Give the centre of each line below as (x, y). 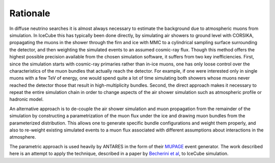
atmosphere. (23, 137)
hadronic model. (26, 100)
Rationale (30, 13)
